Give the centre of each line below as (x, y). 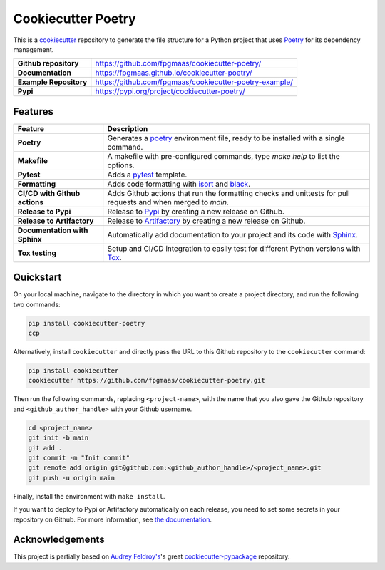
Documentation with (53, 230)
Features (33, 112)
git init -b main (58, 438)
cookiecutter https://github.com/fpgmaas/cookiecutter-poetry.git (147, 380)
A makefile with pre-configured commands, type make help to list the (224, 156)
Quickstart (37, 278)
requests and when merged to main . (168, 202)
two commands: (37, 304)
